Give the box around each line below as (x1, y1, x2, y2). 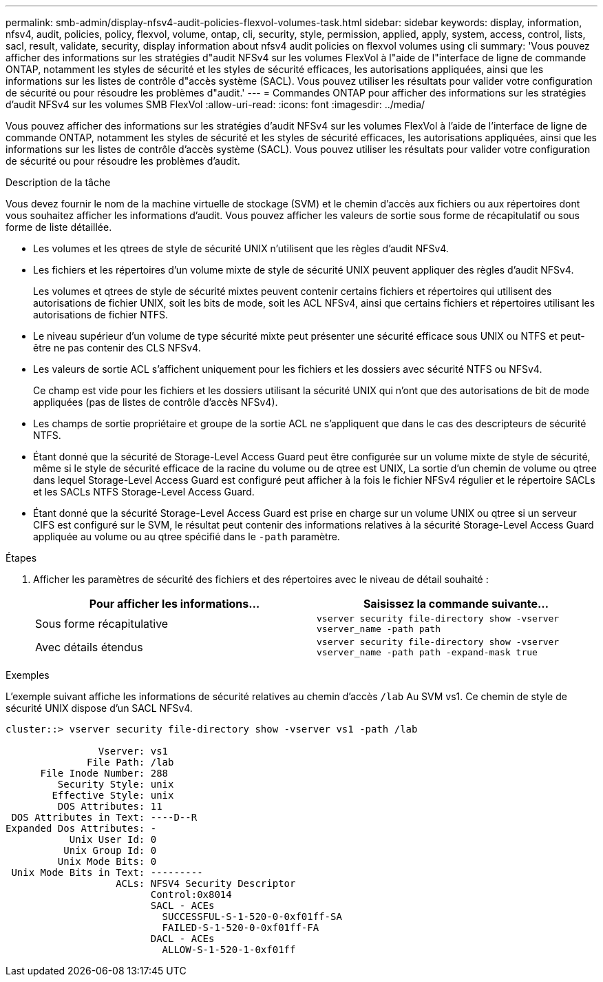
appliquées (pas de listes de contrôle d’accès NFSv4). (33, 396, 278, 408)
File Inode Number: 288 (40, 768, 169, 779)
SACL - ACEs (150, 900, 215, 911)
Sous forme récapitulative (35, 617, 169, 631)
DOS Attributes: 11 (57, 801, 162, 812)
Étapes (6, 552, 37, 564)
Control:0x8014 (150, 889, 232, 900)
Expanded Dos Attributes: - (6, 823, 157, 834)
